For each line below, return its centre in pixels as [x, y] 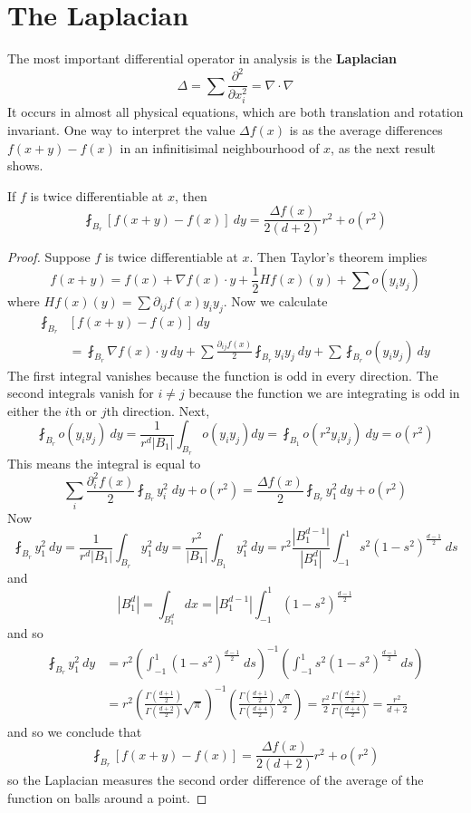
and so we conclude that [75, 731]
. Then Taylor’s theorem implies [338, 257]
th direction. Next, [158, 410]
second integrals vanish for [81, 393]
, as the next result [383, 147]
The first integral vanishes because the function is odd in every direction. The [223, 375]
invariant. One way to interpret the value [121, 129]
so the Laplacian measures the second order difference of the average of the [216, 780]
